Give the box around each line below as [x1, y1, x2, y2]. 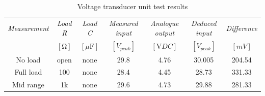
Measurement [8, 22, 49, 33]
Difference [226, 22, 257, 33]
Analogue [150, 17, 179, 28]
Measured [109, 17, 138, 28]
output [154, 27, 175, 38]
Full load [14, 67, 42, 77]
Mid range [12, 79, 44, 90]
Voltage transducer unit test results [77, 1, 188, 11]
